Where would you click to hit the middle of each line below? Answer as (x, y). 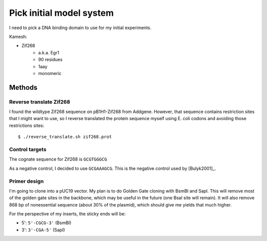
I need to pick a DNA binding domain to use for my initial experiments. (80, 28)
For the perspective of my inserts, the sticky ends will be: (67, 214)
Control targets (28, 149)
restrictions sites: (27, 125)
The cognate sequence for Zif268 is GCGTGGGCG (58, 159)
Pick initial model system (61, 13)
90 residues (50, 60)
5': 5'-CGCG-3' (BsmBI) (46, 223)
